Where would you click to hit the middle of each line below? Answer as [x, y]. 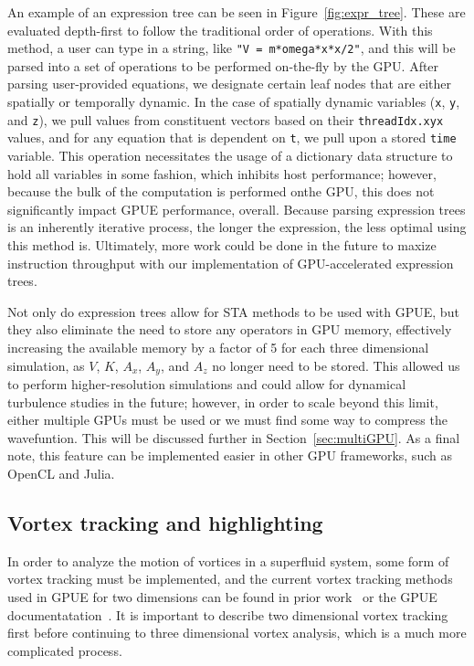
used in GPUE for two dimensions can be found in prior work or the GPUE [222, 596]
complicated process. [65, 650]
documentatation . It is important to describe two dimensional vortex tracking [228, 614]
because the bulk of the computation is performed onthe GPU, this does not [221, 191]
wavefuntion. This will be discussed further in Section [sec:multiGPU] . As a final [234, 437]
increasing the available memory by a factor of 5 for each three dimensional [218, 347]
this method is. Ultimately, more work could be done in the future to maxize [222, 244]
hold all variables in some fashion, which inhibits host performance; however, [222, 173]
